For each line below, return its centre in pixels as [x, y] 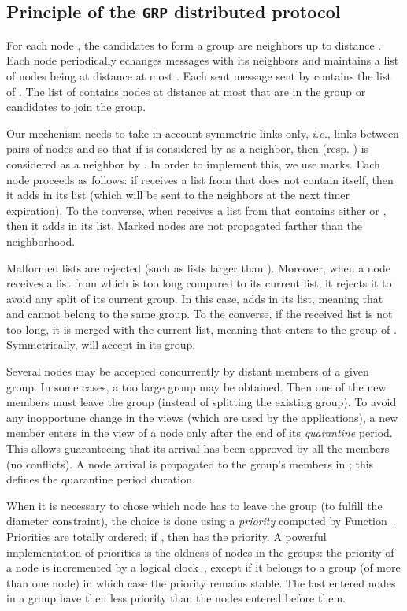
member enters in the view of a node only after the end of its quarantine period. [200, 433]
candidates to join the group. [76, 107]
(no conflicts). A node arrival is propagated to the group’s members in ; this [190, 463]
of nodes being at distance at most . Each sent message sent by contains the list [199, 75]
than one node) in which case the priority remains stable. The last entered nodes [201, 582]
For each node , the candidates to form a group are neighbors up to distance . [194, 44]
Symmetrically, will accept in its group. [101, 344]
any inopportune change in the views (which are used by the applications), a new [202, 417]
